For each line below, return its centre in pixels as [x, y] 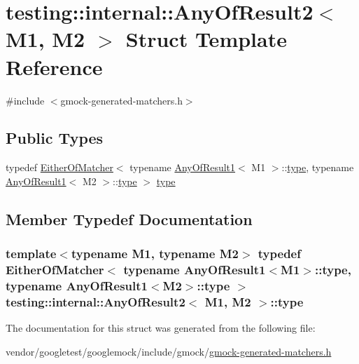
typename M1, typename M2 [155, 254]
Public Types [55, 138]
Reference [54, 66]
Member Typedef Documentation [129, 218]
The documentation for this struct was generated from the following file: [161, 328]
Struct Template [206, 39]
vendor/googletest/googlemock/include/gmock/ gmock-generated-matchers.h [169, 351]
